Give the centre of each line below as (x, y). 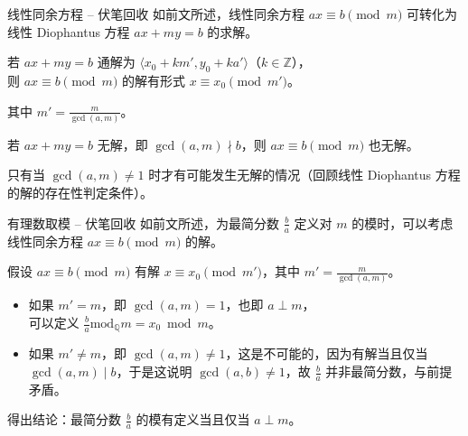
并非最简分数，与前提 (389, 371)
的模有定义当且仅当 (193, 419)
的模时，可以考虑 (402, 223)
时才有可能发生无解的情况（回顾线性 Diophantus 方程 (304, 175)
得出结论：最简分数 (64, 419)
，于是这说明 (154, 371)
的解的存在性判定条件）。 (80, 193)
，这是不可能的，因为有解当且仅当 (327, 353)
